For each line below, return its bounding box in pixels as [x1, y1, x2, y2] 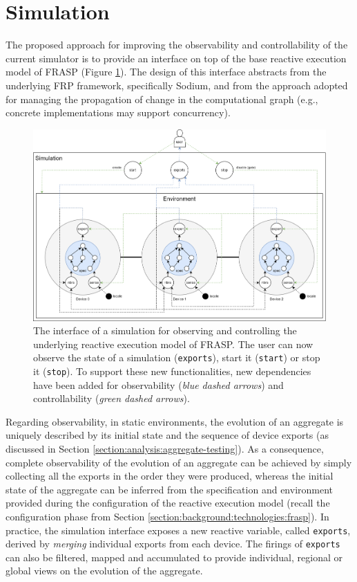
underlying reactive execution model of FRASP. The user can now [33, 336, 313, 351]
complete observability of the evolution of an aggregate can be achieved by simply [6, 455, 352, 469]
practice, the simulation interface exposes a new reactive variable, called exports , [6, 522, 351, 537]
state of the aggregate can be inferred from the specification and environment [6, 482, 334, 496]
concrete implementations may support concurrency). [6, 105, 231, 120]
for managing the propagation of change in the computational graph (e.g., [6, 91, 318, 106]
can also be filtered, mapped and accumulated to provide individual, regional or [6, 549, 342, 564]
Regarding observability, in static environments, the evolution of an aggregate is [6, 414, 344, 428]
